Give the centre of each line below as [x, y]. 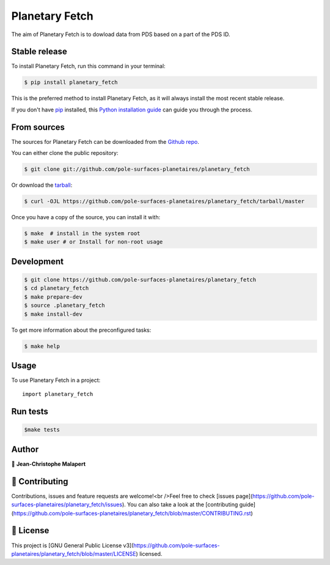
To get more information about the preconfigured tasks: [81, 330]
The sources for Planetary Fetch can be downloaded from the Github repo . [105, 141]
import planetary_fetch [58, 394]
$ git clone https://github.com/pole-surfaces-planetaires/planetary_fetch [140, 280]
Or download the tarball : [42, 185]
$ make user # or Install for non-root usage [94, 242]
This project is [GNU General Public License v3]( [72, 545]
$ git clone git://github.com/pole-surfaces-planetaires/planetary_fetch [137, 169]
